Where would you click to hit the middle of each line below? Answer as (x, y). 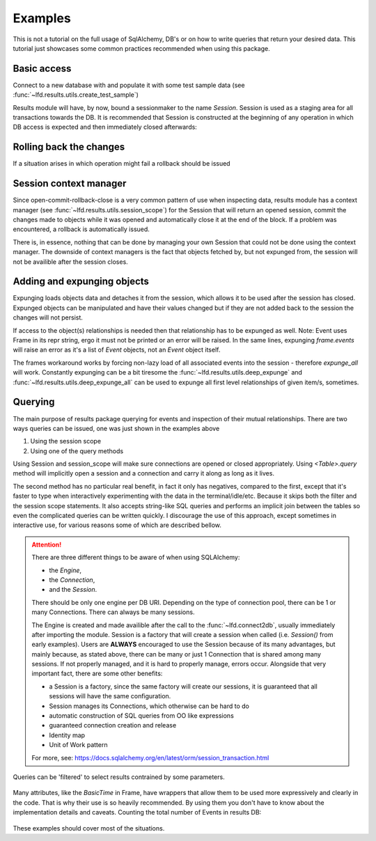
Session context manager (70, 183)
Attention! (47, 544)
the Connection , (72, 580)
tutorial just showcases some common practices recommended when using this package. (142, 48)
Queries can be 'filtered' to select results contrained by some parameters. (119, 777)
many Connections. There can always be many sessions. (113, 612)
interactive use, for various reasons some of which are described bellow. (117, 525)
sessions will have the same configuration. (110, 696)
